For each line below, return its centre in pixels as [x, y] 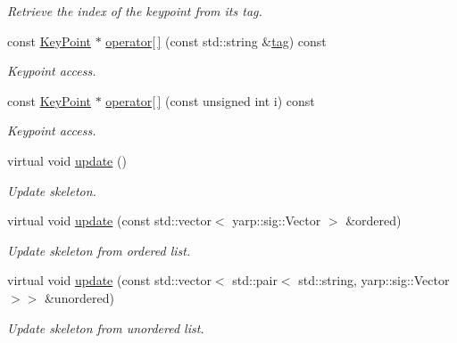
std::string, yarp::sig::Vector [374, 280]
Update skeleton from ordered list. [99, 250]
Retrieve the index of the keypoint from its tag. [135, 11]
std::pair [255, 280]
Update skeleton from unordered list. [106, 327]
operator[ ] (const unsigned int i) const [210, 100]
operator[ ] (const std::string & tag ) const [216, 41]
